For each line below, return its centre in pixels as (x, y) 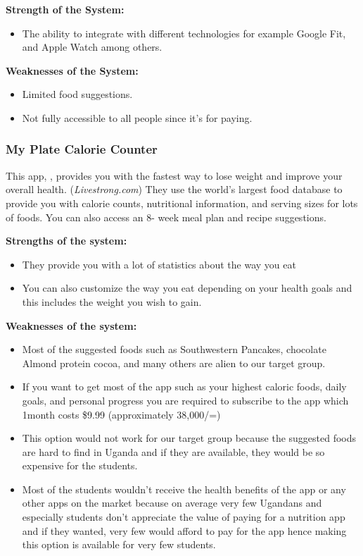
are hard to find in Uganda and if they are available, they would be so (173, 451)
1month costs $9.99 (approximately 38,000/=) (121, 414)
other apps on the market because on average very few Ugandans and (172, 503)
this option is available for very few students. (119, 544)
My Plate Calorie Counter (82, 149)
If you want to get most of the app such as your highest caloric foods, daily (184, 387)
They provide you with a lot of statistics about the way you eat (159, 264)
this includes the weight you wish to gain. (112, 301)
